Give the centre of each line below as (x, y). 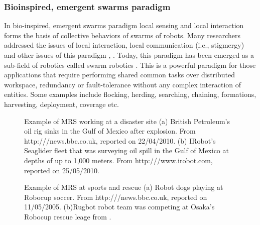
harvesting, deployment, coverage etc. (61, 104)
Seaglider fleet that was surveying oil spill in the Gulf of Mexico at (126, 150)
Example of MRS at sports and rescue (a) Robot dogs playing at (124, 187)
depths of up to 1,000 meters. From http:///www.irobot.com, (118, 160)
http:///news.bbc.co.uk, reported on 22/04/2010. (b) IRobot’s (120, 140)
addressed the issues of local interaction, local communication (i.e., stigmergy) (124, 45)
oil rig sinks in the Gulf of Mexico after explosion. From (110, 131)
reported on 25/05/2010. (62, 170)
